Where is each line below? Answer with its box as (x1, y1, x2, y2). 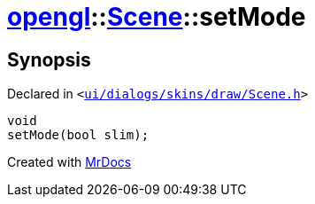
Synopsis (7, 48, 91, 71)
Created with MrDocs (7, 154, 132, 170)
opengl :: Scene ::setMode (7, 2, 306, 32)
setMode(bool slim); (7, 128, 150, 143)
